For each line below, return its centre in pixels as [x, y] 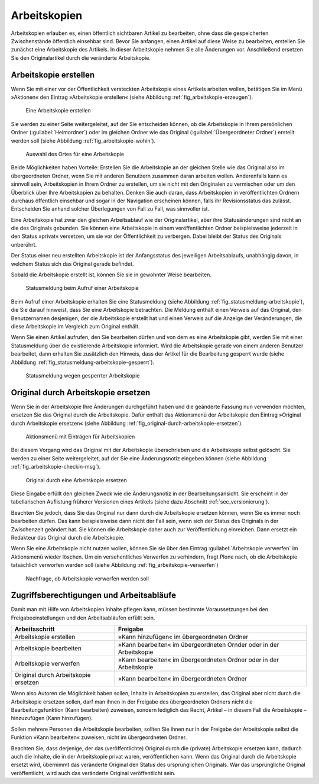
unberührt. [24, 244]
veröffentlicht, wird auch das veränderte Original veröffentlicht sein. [93, 773]
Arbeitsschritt [35, 629]
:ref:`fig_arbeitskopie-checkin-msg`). [56, 467]
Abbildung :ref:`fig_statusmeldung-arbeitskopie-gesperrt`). [83, 362]
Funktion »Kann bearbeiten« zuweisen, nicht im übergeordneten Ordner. [99, 737]
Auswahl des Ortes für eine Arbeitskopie [75, 154]
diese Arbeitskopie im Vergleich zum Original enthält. [75, 326]
